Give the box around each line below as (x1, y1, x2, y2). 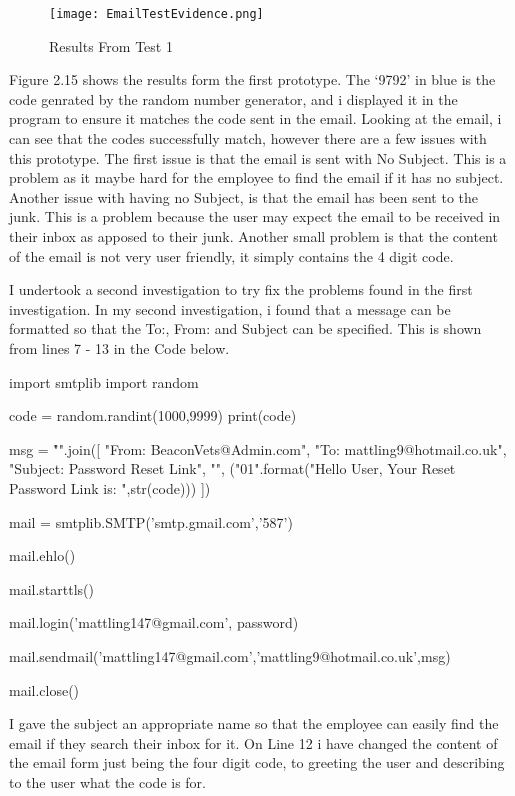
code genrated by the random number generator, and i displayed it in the (9, 88, 458, 109)
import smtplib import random (9, 371, 199, 392)
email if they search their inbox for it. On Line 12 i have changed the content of (9, 732, 498, 753)
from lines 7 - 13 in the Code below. (9, 337, 230, 358)
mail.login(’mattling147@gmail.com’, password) (9, 612, 299, 633)
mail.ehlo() (9, 545, 76, 566)
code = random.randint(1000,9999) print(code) (9, 405, 297, 426)
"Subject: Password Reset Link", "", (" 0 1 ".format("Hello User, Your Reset (9, 458, 456, 479)
